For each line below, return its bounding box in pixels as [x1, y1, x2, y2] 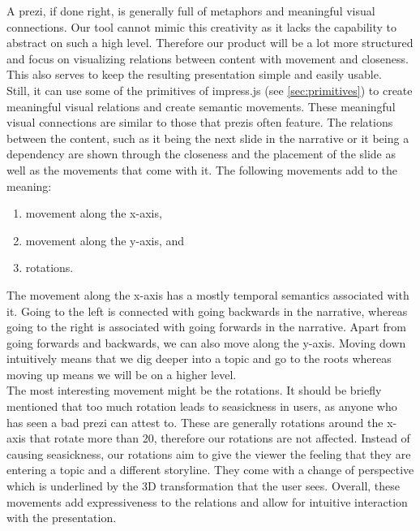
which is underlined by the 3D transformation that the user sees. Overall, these [6, 477, 401, 494]
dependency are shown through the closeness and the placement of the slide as [6, 145, 396, 162]
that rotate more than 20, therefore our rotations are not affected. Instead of [29, 430, 410, 447]
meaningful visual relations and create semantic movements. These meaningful [6, 97, 396, 114]
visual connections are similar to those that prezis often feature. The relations [6, 114, 393, 131]
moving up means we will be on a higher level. [6, 365, 237, 382]
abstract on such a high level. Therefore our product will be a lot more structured [6, 34, 414, 51]
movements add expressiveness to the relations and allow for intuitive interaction [6, 493, 408, 510]
